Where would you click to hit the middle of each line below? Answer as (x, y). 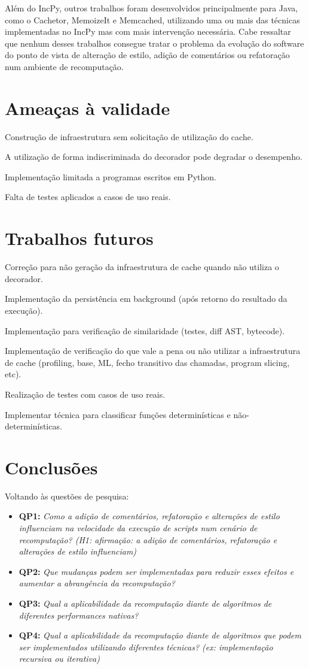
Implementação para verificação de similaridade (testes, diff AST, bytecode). (145, 330)
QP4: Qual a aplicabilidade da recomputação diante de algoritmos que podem (160, 635)
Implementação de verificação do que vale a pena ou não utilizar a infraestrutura (153, 351)
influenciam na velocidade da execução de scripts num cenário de (138, 528)
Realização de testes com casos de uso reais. (85, 394)
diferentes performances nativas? (79, 615)
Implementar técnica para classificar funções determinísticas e (118, 414)
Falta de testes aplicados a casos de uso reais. (88, 197)
